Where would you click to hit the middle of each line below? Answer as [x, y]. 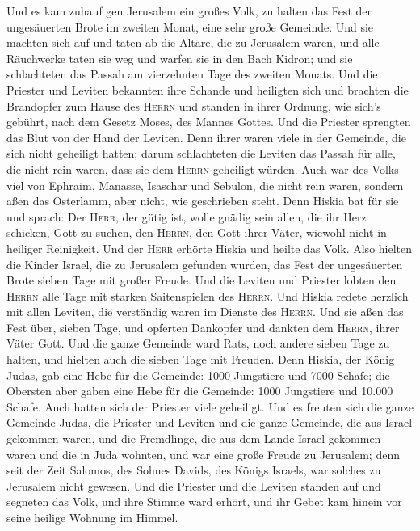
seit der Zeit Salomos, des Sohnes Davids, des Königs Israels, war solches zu [194, 470]
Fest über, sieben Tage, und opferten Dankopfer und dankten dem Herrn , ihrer [203, 327]
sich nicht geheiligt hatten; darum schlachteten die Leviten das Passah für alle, [201, 153]
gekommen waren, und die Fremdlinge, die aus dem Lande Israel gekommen [194, 438]
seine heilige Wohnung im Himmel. [92, 517]
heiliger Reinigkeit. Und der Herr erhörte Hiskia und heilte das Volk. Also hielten [210, 248]
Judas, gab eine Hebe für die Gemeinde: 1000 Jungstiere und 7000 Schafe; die [198, 375]
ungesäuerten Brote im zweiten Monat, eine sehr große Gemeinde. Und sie [190, 26]
